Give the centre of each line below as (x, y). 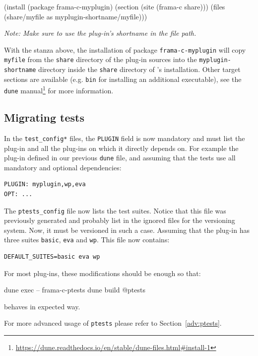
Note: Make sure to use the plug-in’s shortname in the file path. (100, 33)
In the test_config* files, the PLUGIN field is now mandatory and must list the (125, 138)
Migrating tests (44, 117)
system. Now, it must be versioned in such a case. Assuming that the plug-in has (127, 230)
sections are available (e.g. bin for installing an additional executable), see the (123, 79)
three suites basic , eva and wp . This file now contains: (87, 240)
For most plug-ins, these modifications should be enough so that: (102, 273)
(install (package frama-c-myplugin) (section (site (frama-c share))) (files (115, 6)
